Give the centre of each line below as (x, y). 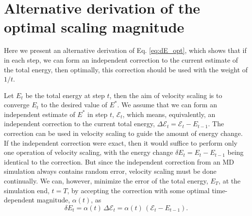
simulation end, (27, 190)
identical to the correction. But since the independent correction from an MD (119, 161)
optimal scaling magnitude (94, 27)
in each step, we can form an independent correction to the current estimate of (121, 59)
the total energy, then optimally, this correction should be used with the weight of (126, 69)
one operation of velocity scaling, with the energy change (89, 152)
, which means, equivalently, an (169, 114)
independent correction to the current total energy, (79, 124)
